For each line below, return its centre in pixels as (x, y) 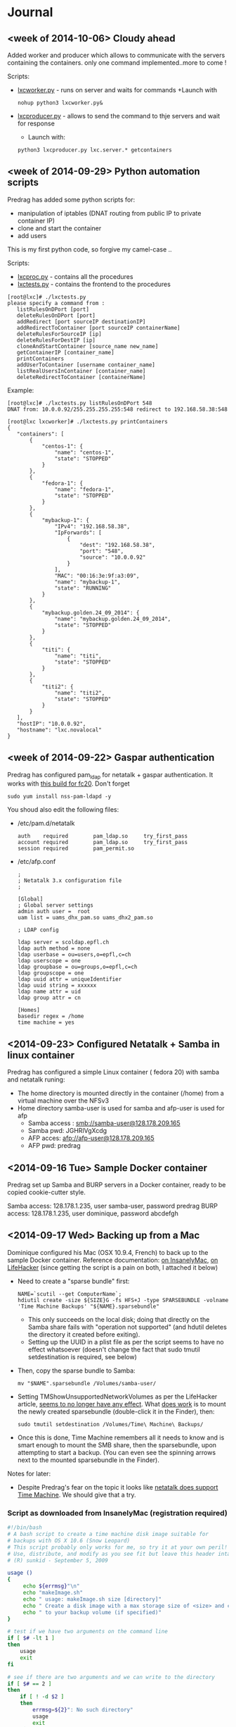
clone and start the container (59, 228)
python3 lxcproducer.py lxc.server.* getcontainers (94, 150)
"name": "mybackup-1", (87, 582)
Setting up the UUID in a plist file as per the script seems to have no (126, 1342)
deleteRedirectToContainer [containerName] (81, 377)
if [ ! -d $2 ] (42, 1697)
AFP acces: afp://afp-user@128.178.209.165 (91, 1138)
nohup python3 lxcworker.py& (60, 103)
